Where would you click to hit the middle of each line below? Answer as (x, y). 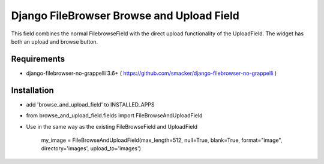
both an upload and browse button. (55, 41)
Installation (32, 90)
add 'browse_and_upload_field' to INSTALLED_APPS (91, 104)
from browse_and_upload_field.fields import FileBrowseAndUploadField (114, 116)
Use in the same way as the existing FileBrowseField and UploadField (112, 126)
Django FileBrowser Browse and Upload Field (125, 16)
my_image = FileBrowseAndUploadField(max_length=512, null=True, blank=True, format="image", (162, 140)
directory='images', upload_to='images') (91, 148)
